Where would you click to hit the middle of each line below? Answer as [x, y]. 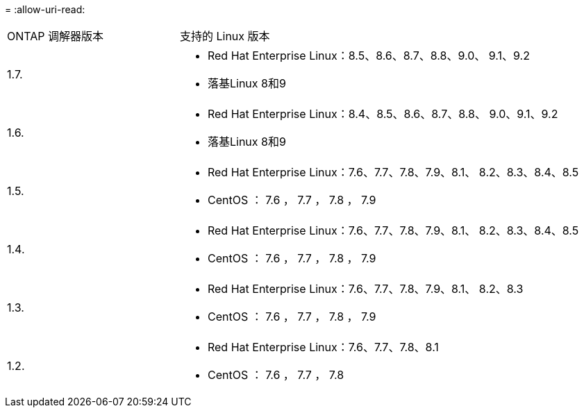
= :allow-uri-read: [45, 9]
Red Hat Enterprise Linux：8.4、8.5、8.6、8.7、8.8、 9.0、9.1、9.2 [383, 114]
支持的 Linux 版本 [225, 36]
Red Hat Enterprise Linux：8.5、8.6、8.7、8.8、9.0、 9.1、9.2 [368, 56]
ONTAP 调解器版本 [56, 36]
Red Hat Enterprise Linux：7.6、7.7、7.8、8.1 [323, 347]
